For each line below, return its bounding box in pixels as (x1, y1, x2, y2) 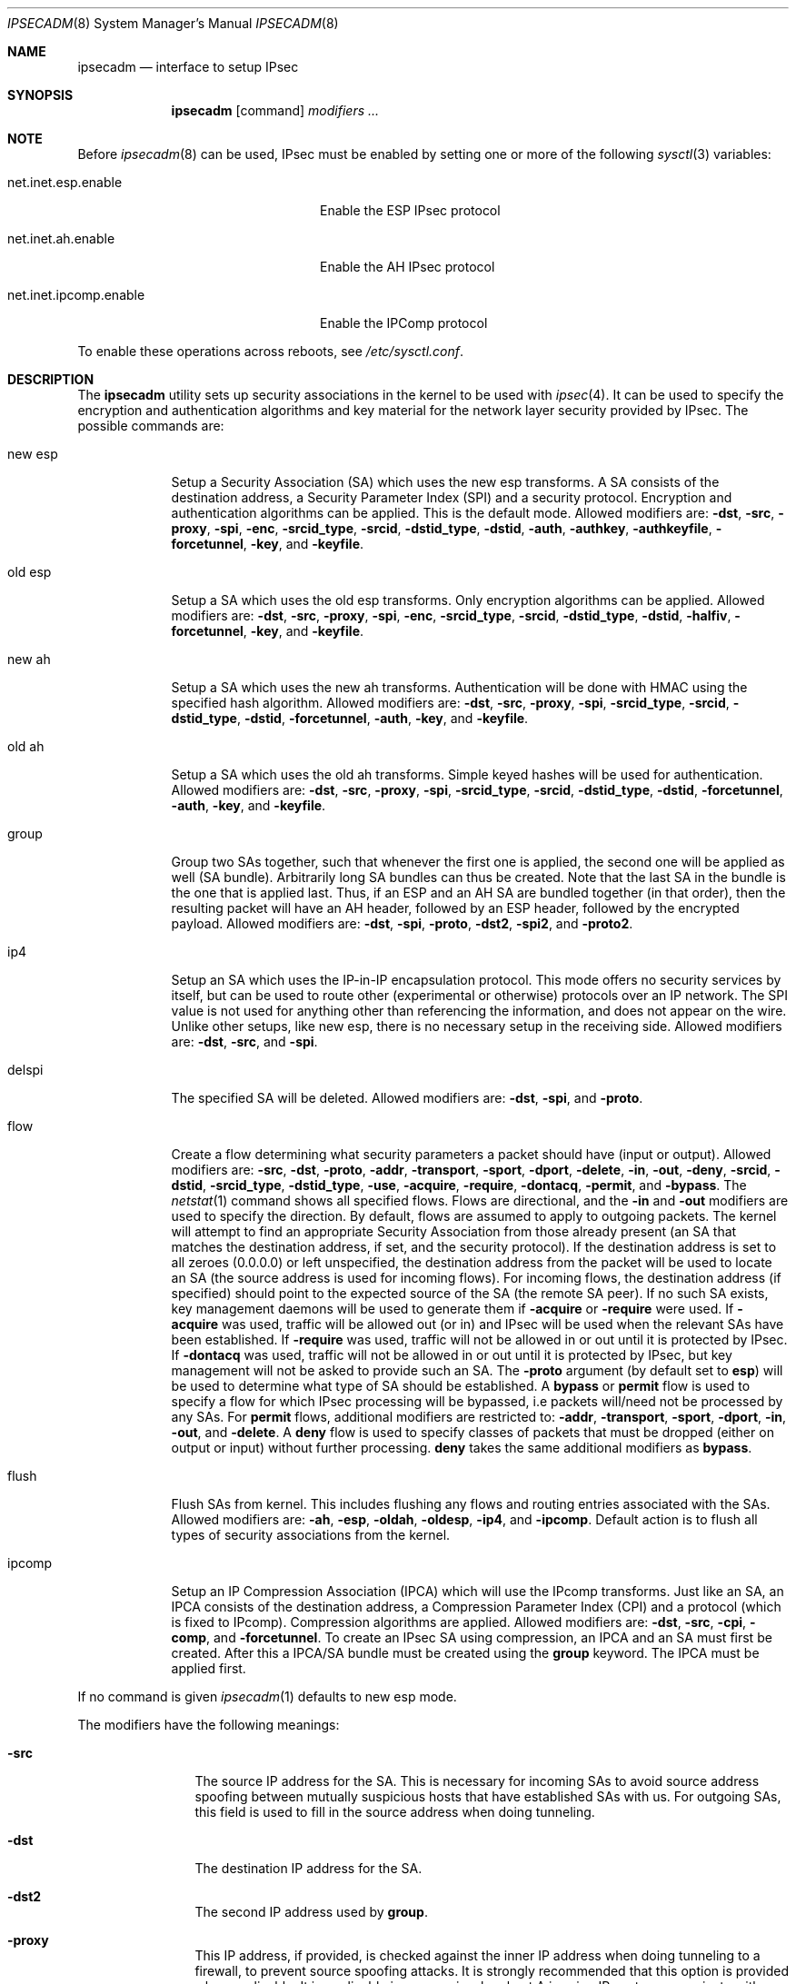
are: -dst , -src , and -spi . (171, 1034, 318, 1049)
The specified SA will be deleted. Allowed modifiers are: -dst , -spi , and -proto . (171, 1090, 643, 1106)
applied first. (171, 1661, 246, 1676)
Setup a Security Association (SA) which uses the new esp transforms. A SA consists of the (171, 474, 720, 490)
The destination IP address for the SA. (194, 1860, 423, 1876)
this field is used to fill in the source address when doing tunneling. (194, 1804, 595, 1820)
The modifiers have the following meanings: (77, 1717, 340, 1732)
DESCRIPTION (7, 372, 95, 387)
